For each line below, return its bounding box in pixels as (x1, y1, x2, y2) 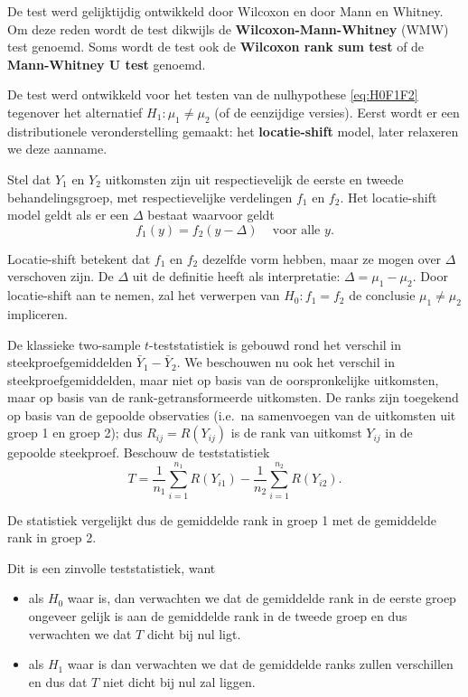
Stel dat (7, 169, 51, 188)
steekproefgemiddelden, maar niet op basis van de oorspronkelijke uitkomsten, (7, 370, 439, 389)
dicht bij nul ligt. (146, 624, 241, 643)
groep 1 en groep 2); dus (7, 423, 143, 442)
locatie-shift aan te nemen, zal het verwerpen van (7, 286, 280, 305)
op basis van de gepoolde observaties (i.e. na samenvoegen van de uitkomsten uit (7, 405, 456, 424)
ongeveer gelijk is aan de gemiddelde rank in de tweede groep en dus (28, 606, 407, 625)
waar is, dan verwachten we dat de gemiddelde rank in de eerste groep (67, 589, 456, 608)
